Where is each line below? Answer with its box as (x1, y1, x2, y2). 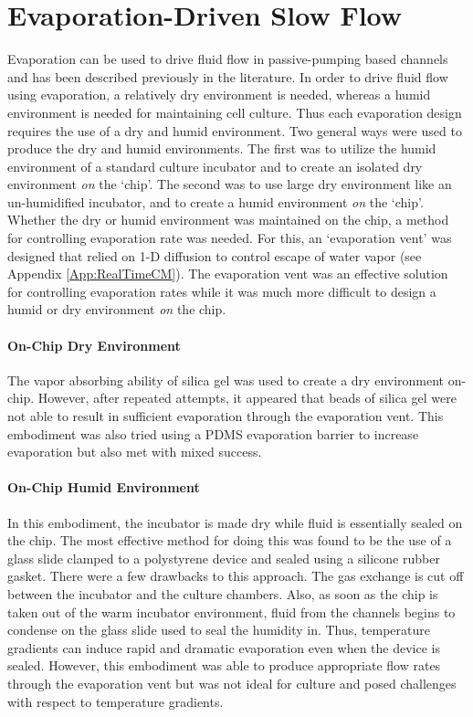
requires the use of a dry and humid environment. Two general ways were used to (7, 121, 462, 140)
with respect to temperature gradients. (7, 691, 224, 711)
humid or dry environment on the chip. (7, 300, 226, 319)
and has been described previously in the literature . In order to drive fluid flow (7, 67, 448, 86)
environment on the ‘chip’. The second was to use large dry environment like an (7, 174, 452, 194)
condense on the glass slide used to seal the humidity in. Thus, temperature (7, 620, 430, 639)
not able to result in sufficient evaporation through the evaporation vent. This (7, 406, 444, 426)
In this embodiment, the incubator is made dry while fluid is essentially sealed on (7, 512, 463, 532)
